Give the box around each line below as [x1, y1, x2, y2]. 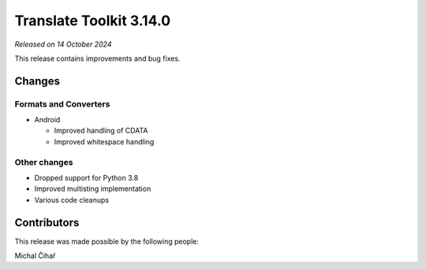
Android [34, 115, 61, 125]
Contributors [14, 215, 80, 229]
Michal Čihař [14, 251, 56, 260]
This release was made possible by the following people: [14, 237, 199, 246]
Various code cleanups [34, 195, 110, 204]
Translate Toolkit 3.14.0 [14, 12, 171, 29]
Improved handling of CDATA [54, 126, 148, 136]
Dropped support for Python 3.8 [34, 174, 139, 183]
